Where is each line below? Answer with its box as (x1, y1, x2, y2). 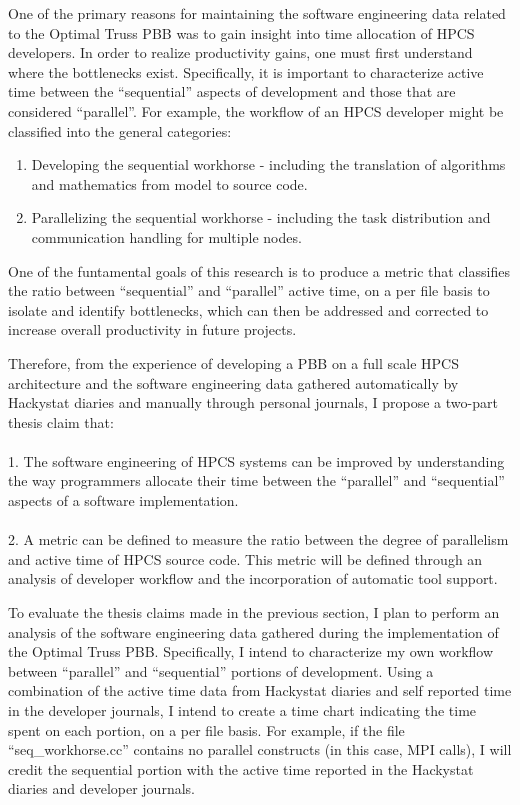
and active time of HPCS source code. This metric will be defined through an (8, 548, 483, 569)
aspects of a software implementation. (8, 490, 239, 511)
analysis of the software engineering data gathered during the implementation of (8, 621, 499, 642)
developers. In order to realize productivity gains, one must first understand (8, 42, 473, 63)
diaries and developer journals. (8, 778, 195, 799)
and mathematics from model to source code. (31, 173, 308, 194)
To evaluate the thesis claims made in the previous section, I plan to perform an (8, 602, 500, 623)
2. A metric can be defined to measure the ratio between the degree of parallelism (8, 529, 509, 550)
